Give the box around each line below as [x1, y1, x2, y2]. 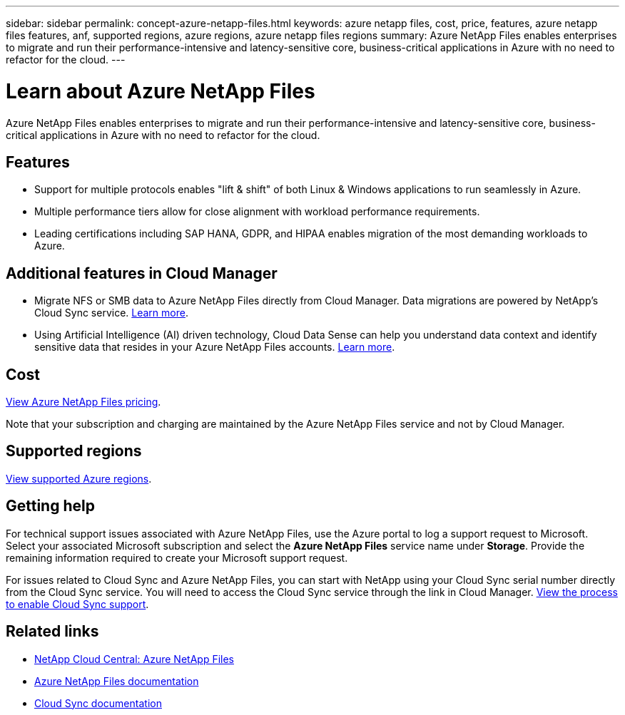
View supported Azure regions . [6, 472, 152, 485]
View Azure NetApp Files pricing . [6, 396, 161, 408]
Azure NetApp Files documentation [34, 674, 199, 687]
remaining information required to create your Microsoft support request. [6, 551, 348, 564]
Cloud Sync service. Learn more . [34, 307, 188, 319]
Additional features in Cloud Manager [6, 264, 278, 282]
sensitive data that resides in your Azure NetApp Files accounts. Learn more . [34, 341, 395, 354]
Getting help [6, 497, 95, 515]
